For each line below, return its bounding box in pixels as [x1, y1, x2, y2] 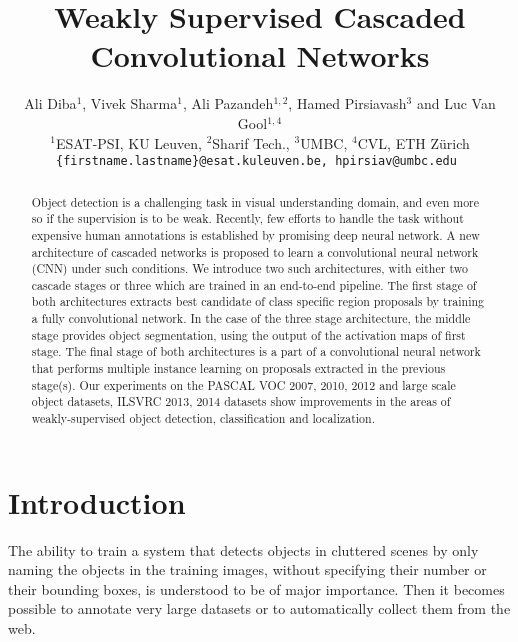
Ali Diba [24, 93, 77, 114]
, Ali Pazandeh [182, 93, 274, 114]
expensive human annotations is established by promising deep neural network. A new [31, 226, 480, 243]
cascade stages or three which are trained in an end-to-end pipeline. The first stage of [31, 276, 477, 293]
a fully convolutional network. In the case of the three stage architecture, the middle [31, 310, 471, 327]
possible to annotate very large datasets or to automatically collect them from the [8, 598, 511, 619]
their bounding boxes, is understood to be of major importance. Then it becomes [8, 578, 505, 599]
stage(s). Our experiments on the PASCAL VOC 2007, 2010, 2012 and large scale [31, 376, 456, 393]
